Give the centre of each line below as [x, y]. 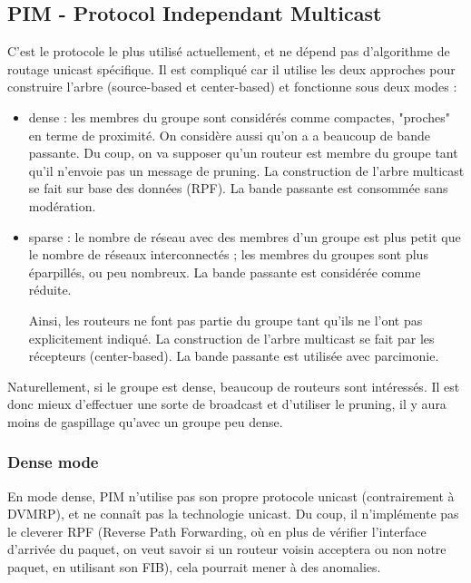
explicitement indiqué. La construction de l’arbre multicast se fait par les [231, 338]
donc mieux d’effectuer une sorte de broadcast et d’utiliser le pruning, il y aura [227, 404]
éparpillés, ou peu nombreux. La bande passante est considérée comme [225, 272]
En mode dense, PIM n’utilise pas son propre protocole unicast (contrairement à [231, 496]
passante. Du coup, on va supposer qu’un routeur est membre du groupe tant [243, 153]
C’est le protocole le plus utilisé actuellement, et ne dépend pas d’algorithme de [229, 51]
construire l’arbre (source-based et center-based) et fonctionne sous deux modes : [232, 87]
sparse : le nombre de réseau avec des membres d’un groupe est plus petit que [245, 236]
